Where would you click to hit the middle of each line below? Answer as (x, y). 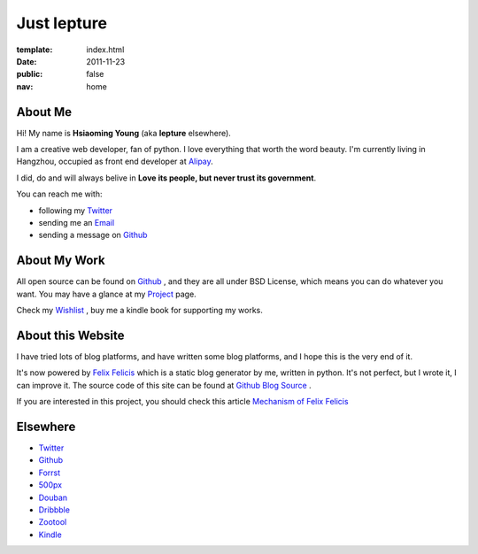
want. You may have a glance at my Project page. (106, 294)
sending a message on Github (93, 235)
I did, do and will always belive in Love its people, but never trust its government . (166, 178)
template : (35, 50)
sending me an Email (77, 222)
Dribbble (54, 510)
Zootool (53, 522)
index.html (105, 50)
